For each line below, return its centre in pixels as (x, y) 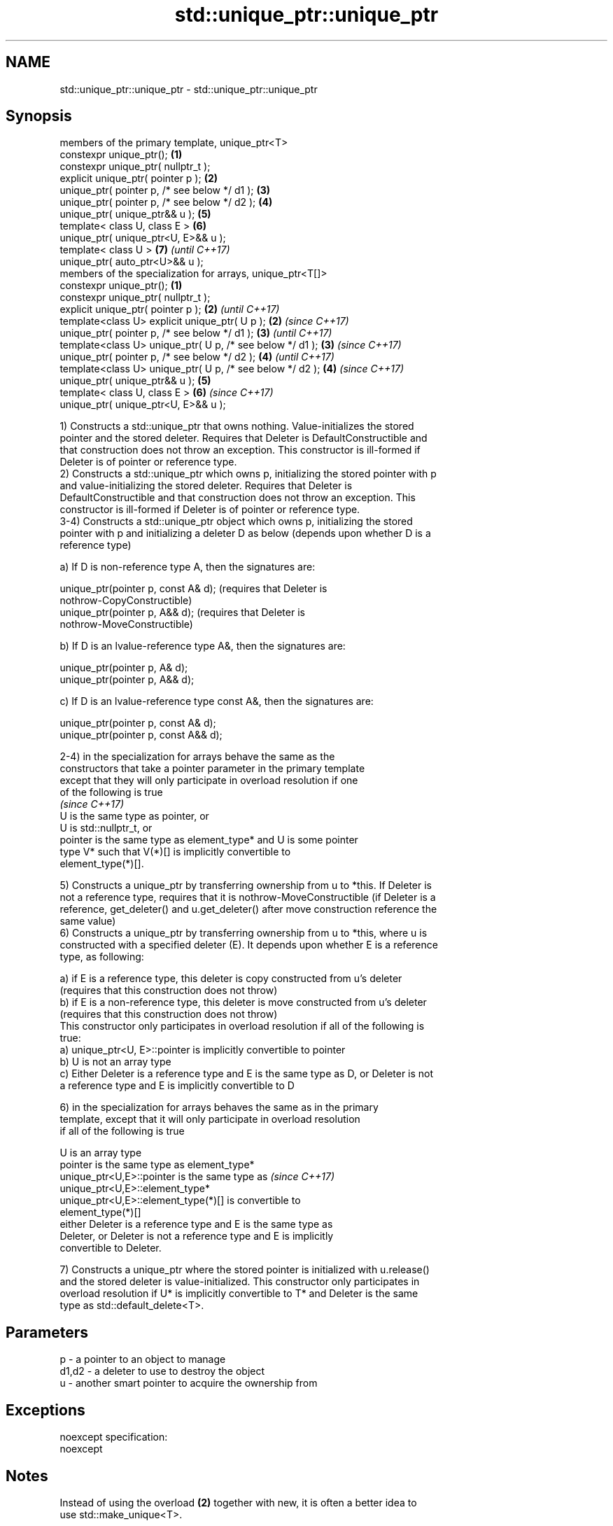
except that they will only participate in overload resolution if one (209, 780)
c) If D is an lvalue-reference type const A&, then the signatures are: (217, 701)
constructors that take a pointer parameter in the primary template (212, 769)
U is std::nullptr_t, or (106, 828)
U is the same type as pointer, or (134, 816)
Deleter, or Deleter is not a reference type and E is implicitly (197, 1236)
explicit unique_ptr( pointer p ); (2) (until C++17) (170, 309)
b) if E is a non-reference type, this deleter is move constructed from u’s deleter (243, 1002)
